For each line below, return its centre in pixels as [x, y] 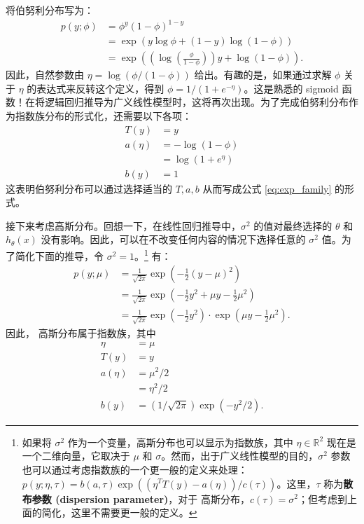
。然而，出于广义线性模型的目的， [240, 456]
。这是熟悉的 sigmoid [291, 88]
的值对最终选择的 [293, 225]
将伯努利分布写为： [50, 10]
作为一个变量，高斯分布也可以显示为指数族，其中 [180, 442]
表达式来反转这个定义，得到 [100, 88]
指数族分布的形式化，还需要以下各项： [103, 115]
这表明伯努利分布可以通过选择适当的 [89, 188]
